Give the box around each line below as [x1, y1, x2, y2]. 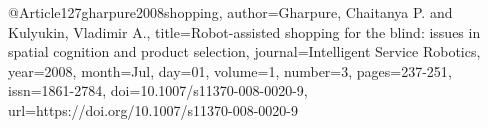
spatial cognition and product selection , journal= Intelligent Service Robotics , [8, 41, 481, 62]
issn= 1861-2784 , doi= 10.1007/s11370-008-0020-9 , [8, 80, 308, 101]
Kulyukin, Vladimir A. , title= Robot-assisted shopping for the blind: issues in [8, 21, 481, 42]
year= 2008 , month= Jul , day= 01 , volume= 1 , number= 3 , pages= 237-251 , [8, 60, 452, 81]
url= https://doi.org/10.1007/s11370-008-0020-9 [8, 99, 298, 120]
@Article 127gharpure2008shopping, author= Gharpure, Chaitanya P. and [8, 2, 453, 22]
